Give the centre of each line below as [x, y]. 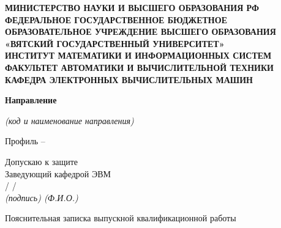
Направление [31, 100]
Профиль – [25, 141]
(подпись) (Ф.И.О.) [42, 197]
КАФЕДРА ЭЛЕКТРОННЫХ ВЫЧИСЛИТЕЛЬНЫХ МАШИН [129, 79]
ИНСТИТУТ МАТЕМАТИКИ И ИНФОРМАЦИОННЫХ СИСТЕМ [138, 55]
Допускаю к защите [41, 161]
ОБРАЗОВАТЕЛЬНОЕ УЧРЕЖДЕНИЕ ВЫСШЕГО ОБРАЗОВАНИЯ [140, 31]
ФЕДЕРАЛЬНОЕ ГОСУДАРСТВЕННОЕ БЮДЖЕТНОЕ [116, 19]
